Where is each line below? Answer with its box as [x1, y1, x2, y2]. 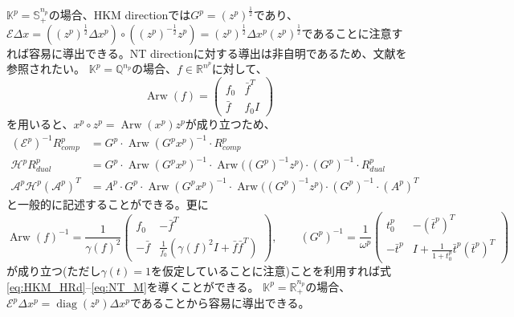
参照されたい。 [6, 60, 85, 77]
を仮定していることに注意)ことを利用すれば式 [150, 262, 391, 279]
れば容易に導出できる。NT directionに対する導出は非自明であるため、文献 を [6, 44, 407, 61]
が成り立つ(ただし [6, 262, 101, 279]
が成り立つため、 [185, 115, 275, 132]
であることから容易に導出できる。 [129, 295, 310, 311]
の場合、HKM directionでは [48, 6, 191, 23]
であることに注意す [301, 24, 403, 41]
